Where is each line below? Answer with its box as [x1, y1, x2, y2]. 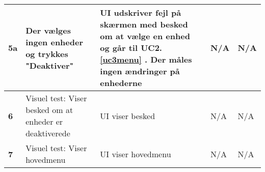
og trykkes [25, 47, 68, 60]
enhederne [100, 77, 142, 89]
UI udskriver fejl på [100, 7, 181, 18]
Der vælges [25, 24, 71, 36]
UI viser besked [100, 109, 155, 122]
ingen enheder [25, 36, 84, 48]
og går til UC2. [100, 42, 162, 53]
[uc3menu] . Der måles [100, 53, 192, 65]
